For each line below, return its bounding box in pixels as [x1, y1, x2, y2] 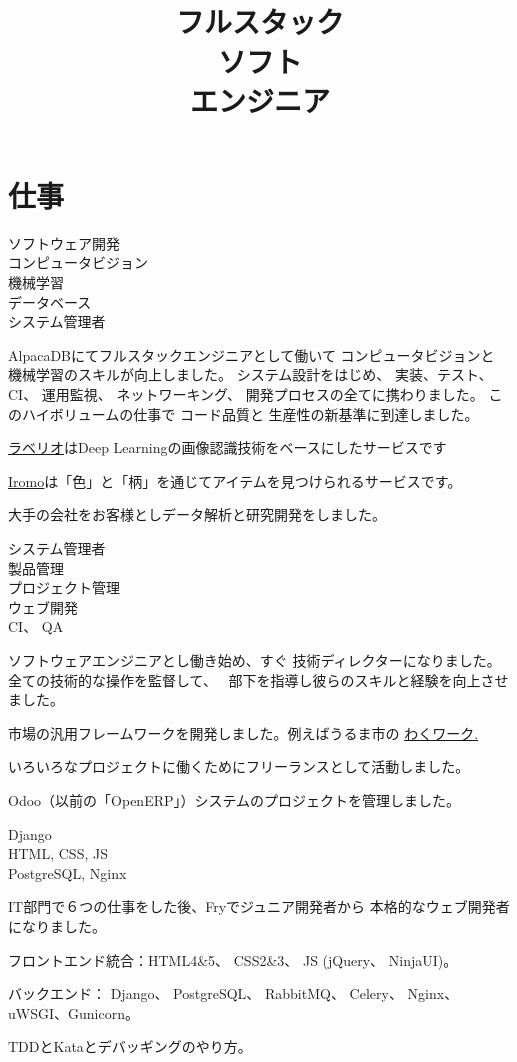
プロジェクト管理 [8, 577, 120, 598]
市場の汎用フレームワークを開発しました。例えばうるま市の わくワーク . [8, 722, 479, 743]
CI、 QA [8, 616, 64, 637]
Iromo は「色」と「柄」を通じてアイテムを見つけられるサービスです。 [8, 470, 462, 491]
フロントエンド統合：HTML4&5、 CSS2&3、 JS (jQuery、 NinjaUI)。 [8, 949, 458, 970]
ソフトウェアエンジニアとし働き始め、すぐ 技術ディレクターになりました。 [8, 649, 501, 670]
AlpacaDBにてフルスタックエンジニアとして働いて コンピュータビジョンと [8, 344, 495, 365]
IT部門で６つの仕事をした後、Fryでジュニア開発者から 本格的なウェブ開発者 [8, 896, 510, 917]
